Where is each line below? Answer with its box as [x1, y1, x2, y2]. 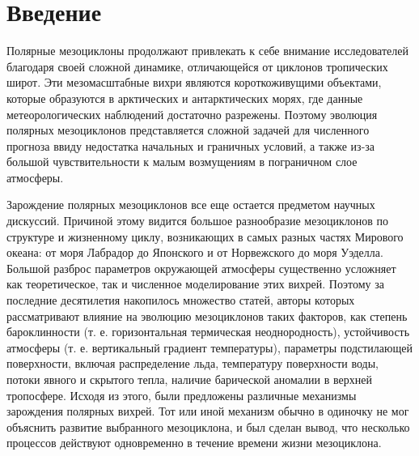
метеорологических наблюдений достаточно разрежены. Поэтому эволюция [6, 105, 378, 122]
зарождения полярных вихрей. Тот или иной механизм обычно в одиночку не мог [6, 403, 409, 420]
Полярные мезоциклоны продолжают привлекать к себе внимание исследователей [6, 42, 408, 59]
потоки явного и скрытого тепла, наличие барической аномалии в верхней [6, 371, 372, 387]
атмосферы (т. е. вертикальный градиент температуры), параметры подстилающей [6, 339, 413, 356]
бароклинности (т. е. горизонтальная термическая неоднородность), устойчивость [6, 323, 410, 340]
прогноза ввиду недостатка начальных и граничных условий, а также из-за [6, 137, 375, 154]
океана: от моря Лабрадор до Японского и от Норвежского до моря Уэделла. [6, 244, 383, 261]
